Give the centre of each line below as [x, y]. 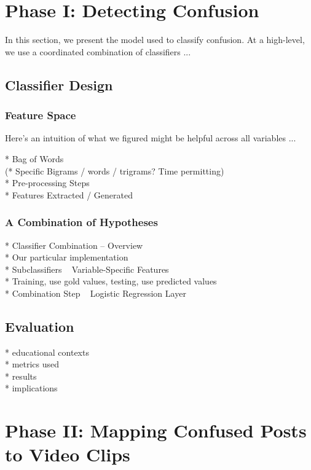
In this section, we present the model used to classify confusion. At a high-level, [155, 40]
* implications [31, 388]
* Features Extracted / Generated [69, 194]
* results [21, 376]
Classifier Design [59, 84]
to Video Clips [68, 454]
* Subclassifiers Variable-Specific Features [87, 269]
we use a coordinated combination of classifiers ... [98, 51]
